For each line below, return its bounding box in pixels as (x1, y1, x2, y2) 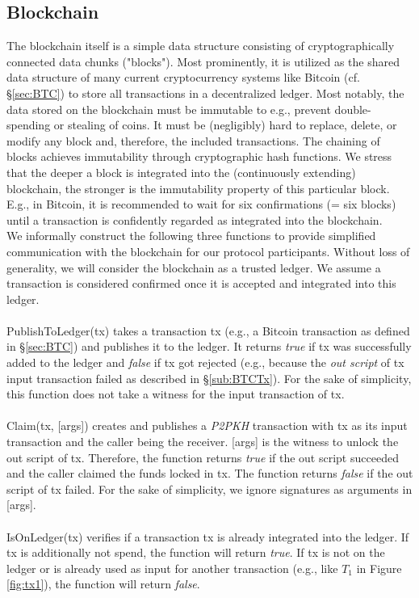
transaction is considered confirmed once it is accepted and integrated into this (6, 275, 396, 292)
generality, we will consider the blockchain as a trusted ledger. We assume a (6, 259, 381, 276)
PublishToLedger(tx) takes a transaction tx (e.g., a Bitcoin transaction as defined (6, 322, 410, 339)
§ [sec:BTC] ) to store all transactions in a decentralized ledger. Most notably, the (6, 84, 404, 101)
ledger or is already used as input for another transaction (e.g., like (6, 559, 338, 576)
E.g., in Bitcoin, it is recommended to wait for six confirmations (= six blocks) (6, 196, 396, 213)
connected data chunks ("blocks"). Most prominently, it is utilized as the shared (6, 53, 400, 69)
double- (334, 100, 371, 117)
